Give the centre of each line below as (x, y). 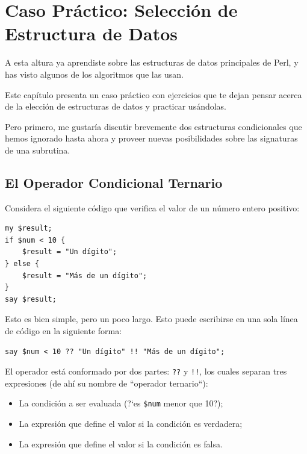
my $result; (29, 229)
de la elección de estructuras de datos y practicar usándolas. (116, 106)
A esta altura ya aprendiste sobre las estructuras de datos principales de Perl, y (152, 62)
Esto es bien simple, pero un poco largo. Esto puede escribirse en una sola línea (151, 319)
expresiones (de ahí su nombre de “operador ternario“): (107, 383)
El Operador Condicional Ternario (114, 182)
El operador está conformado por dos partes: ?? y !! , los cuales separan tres (146, 371)
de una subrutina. (38, 150)
